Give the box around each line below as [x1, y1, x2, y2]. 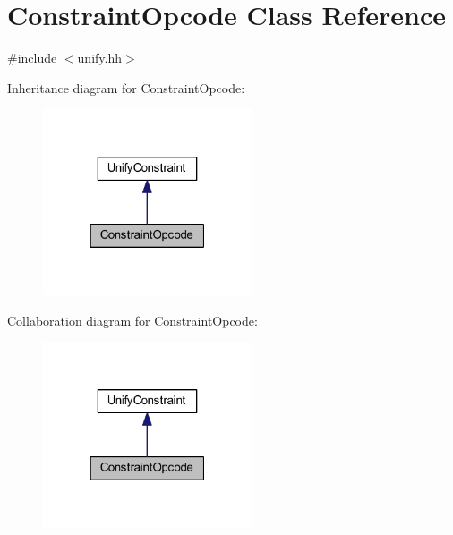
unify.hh [77, 48, 122, 67]
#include [7, 48, 57, 67]
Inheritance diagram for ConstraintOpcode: [7, 78, 245, 97]
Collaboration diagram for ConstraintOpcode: [7, 310, 258, 329]
